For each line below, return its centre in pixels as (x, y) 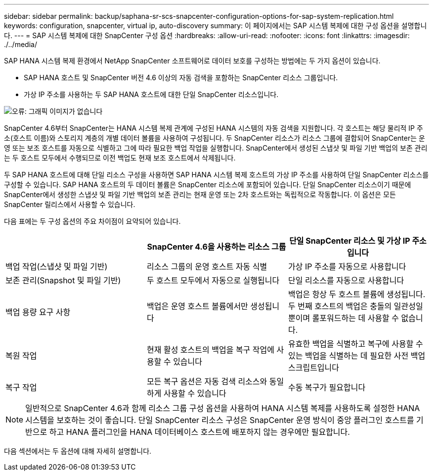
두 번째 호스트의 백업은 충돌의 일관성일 (355, 306)
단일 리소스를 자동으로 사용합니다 (346, 280)
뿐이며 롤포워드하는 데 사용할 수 (344, 318)
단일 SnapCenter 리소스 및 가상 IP (350, 241)
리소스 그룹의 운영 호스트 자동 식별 (207, 266)
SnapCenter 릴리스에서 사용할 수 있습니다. (70, 204)
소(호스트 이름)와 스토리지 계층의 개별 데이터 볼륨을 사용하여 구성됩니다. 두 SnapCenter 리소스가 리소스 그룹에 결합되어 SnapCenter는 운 (215, 138)
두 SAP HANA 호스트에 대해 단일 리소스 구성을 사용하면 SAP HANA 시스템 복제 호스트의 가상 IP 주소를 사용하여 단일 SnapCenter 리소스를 (216, 175)
